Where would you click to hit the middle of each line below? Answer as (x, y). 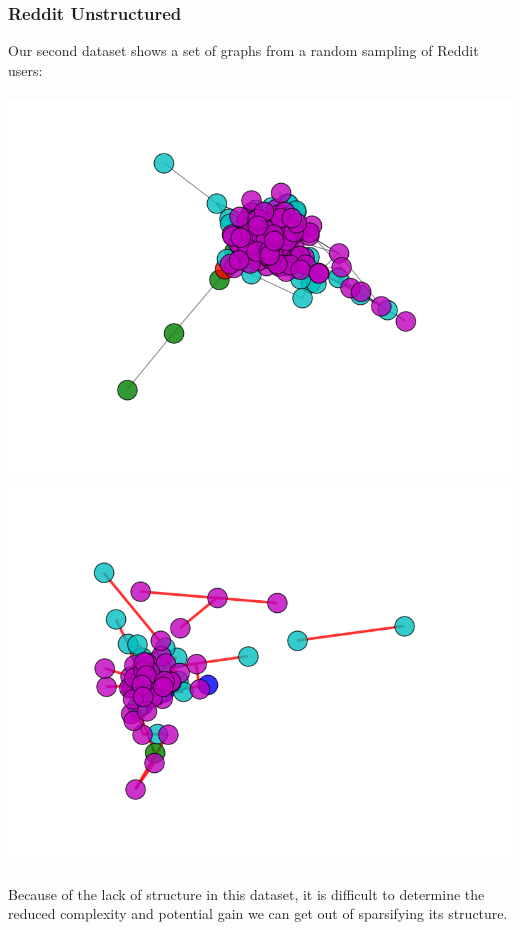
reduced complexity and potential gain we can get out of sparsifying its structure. (258, 913)
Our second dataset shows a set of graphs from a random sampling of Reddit (243, 50)
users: (25, 69)
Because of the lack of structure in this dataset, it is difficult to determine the (246, 893)
